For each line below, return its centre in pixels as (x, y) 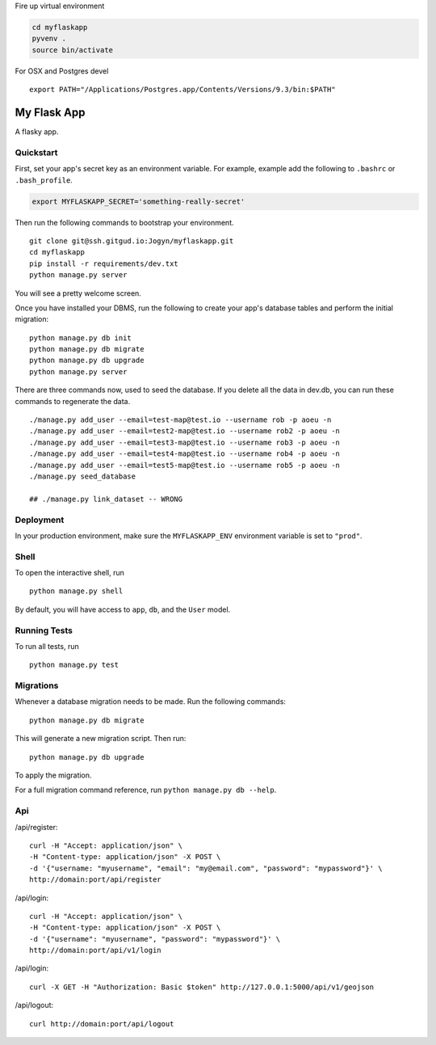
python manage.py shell (76, 591)
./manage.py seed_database (83, 476)
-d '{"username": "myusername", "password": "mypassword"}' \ (155, 939)
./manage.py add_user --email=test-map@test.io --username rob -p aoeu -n (180, 420)
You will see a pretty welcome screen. (78, 293)
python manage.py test (74, 665)
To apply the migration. (53, 775)
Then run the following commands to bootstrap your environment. (124, 222)
